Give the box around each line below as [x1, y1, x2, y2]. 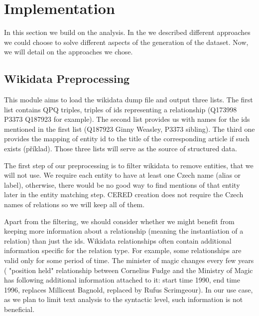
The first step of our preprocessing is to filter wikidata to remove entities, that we [4, 160, 254, 170]
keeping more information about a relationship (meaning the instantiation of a [4, 226, 244, 236]
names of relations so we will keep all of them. [4, 199, 145, 210]
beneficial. [4, 304, 35, 314]
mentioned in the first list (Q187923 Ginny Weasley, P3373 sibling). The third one [4, 123, 255, 134]
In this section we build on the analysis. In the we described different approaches [4, 27, 251, 37]
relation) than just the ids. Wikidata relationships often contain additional [4, 235, 232, 246]
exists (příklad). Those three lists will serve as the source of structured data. [4, 143, 237, 154]
